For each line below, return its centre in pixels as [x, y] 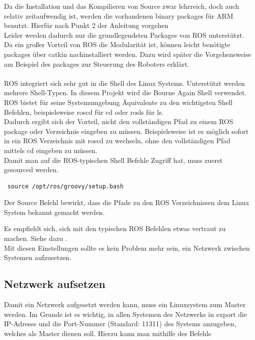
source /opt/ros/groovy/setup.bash [66, 186]
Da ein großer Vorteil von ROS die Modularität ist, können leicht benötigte [117, 44]
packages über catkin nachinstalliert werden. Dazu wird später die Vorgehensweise [128, 54]
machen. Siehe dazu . [36, 238]
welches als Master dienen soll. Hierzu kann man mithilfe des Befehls [108, 333]
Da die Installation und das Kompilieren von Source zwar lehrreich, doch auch [122, 6]
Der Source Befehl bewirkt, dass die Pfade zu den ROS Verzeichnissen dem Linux [127, 202]
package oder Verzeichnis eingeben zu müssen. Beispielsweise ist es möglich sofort [126, 131]
